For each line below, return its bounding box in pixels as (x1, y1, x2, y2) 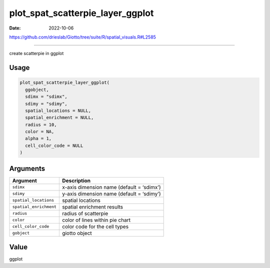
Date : (9, 25, 21, 31)
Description (62, 177, 91, 184)
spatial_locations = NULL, (25, 107, 91, 113)
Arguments (9, 164, 45, 172)
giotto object (62, 229, 92, 236)
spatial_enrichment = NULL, (25, 115, 94, 120)
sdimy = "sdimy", (25, 100, 67, 106)
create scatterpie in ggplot (9, 50, 64, 56)
